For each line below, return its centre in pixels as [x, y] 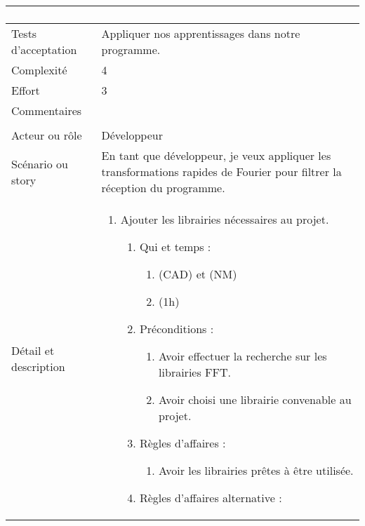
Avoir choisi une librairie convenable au [255, 399]
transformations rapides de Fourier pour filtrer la [221, 171]
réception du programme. [163, 188]
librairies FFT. [195, 372]
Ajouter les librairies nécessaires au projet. [225, 219]
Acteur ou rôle [47, 135]
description [38, 366]
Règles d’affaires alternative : [211, 498]
